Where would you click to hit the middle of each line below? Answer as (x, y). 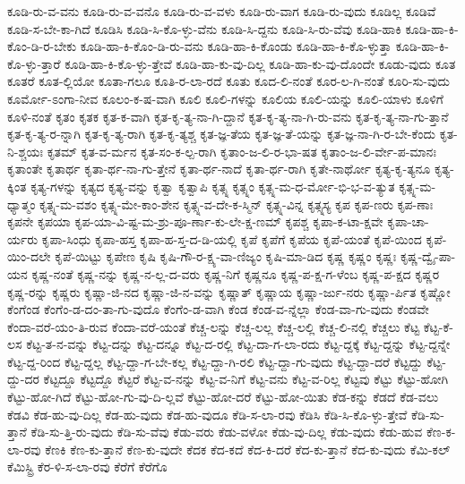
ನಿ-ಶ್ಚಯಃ (25, 151)
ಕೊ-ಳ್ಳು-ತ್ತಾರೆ (34, 63)
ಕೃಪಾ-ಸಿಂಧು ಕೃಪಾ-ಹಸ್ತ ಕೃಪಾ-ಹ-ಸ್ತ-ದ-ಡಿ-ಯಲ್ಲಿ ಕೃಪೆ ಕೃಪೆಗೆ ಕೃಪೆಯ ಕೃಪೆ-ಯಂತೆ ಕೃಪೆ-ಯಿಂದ (232, 238)
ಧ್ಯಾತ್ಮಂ (22, 204)
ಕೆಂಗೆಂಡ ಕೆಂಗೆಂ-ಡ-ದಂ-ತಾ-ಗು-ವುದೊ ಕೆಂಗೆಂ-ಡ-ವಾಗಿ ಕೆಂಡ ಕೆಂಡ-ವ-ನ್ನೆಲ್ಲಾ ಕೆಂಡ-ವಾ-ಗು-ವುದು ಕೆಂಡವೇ (218, 309)
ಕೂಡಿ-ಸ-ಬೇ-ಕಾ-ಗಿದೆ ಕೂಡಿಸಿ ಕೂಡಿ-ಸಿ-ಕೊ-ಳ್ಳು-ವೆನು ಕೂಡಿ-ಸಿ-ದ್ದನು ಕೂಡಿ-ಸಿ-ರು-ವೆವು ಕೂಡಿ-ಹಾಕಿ (204, 28)
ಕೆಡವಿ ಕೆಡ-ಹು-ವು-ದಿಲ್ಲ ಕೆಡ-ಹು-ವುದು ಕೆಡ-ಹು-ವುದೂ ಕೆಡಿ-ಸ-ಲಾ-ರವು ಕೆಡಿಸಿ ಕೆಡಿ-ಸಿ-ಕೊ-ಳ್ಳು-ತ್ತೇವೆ (207, 414)
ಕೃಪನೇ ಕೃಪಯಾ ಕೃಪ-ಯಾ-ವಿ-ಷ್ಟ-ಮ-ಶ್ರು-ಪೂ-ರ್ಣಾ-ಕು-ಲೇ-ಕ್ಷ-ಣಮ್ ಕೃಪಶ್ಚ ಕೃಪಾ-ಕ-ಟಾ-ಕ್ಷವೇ (195, 221)
